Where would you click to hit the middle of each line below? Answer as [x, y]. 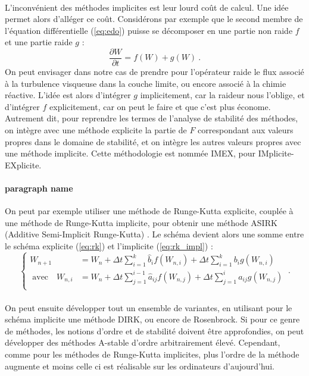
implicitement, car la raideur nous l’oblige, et [222, 95]
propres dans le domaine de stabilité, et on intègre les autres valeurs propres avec [153, 141]
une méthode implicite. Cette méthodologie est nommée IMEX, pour [130, 153]
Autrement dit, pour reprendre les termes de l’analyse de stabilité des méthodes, [152, 118]
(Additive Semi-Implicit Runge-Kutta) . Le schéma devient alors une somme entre [154, 234]
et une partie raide [39, 42]
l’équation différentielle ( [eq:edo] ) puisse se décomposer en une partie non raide [149, 30]
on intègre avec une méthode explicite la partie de [96, 130]
